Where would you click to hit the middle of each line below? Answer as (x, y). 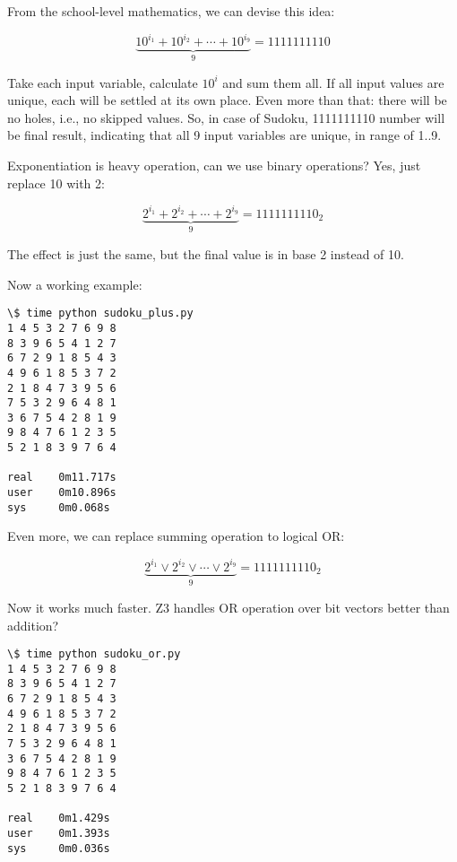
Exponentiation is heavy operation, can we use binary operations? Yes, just (214, 165)
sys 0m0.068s (59, 507)
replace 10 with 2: (56, 183)
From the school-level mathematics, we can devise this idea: (171, 11)
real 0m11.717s (62, 478)
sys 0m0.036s (59, 848)
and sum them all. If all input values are (333, 82)
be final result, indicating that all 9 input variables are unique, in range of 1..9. (224, 135)
